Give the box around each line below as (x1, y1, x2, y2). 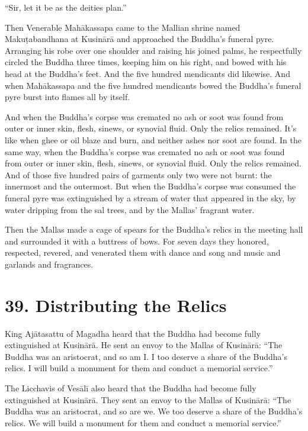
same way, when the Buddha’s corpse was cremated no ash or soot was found (5, 145, 285, 157)
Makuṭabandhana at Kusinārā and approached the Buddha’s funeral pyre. (5, 33, 274, 45)
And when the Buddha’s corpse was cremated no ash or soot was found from (5, 110, 284, 123)
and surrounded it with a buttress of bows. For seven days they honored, (5, 234, 269, 247)
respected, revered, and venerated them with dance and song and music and (5, 246, 281, 259)
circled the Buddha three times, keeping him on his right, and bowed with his (5, 56, 287, 68)
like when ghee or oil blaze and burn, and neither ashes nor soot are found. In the (5, 133, 301, 146)
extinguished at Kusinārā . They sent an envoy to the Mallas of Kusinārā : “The (5, 393, 291, 406)
